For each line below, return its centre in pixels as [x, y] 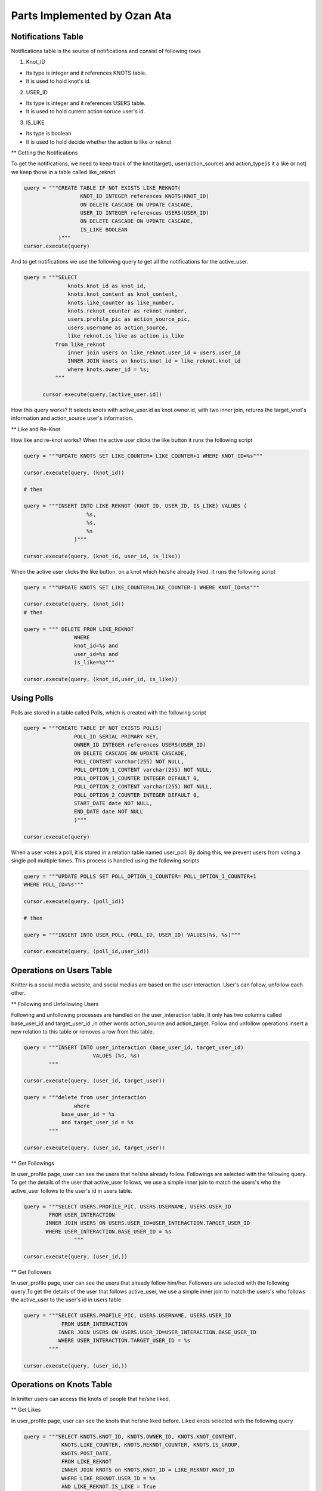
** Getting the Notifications [44, 153]
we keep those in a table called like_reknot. [64, 172]
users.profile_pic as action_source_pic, [129, 319]
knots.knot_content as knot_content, [123, 294]
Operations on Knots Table [62, 1385]
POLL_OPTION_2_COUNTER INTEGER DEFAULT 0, [137, 795]
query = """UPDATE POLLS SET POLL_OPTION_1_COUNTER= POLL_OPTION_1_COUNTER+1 [140, 876]
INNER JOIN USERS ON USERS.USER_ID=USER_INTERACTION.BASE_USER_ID [157, 1332]
